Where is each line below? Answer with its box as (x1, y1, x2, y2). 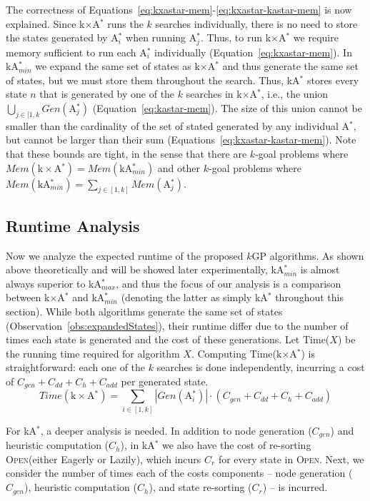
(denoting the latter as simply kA (121, 290, 268, 305)
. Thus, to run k (200, 30, 271, 45)
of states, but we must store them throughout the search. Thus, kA (6, 72, 300, 87)
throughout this (275, 290, 344, 305)
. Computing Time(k (191, 345, 282, 360)
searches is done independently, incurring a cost (156, 360, 365, 375)
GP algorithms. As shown (251, 248, 364, 263)
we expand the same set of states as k (35, 59, 200, 74)
